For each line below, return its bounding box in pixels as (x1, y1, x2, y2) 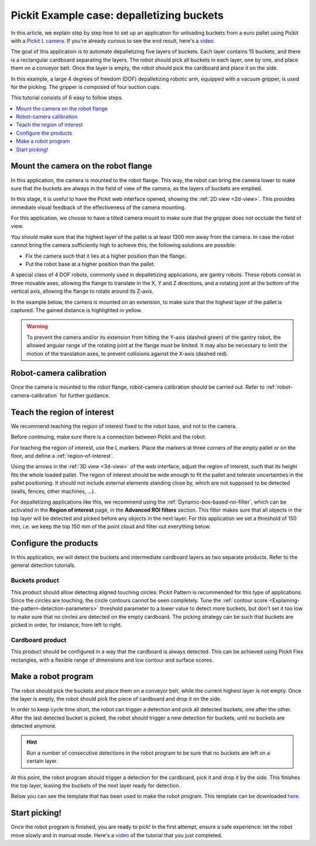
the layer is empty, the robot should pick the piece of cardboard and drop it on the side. (11, 695, 222, 702)
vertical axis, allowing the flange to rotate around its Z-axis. (11, 287, 154, 295)
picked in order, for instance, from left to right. (11, 621, 122, 629)
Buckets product (11, 577, 60, 585)
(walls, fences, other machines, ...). (11, 488, 96, 495)
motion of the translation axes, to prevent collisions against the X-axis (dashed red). (26, 350, 228, 357)
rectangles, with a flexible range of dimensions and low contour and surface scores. (11, 656, 214, 663)
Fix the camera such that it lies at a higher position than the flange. (25, 252, 187, 259)
